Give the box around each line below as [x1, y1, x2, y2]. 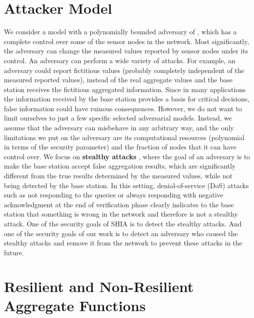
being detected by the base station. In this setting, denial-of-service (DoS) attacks [4, 180, 249, 190]
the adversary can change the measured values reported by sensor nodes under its [4, 46, 248, 56]
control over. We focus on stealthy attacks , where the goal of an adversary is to [4, 151, 250, 161]
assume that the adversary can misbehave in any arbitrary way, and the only [4, 122, 234, 133]
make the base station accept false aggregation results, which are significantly [4, 161, 236, 171]
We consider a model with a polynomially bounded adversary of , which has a [4, 26, 237, 37]
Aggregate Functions [4, 295, 146, 315]
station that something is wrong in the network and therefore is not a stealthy [4, 209, 238, 219]
